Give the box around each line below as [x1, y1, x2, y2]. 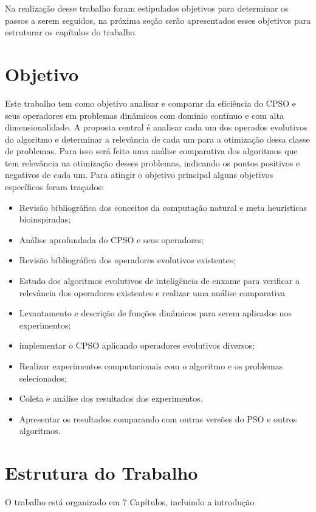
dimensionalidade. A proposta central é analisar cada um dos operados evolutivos [5, 121, 307, 133]
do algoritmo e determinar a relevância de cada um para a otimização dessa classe [5, 132, 310, 145]
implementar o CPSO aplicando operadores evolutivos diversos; [19, 339, 255, 352]
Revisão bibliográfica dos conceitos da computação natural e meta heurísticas [19, 201, 307, 213]
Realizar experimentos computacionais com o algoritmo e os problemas [19, 360, 283, 372]
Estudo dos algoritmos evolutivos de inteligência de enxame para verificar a [19, 274, 300, 287]
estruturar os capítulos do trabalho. [5, 26, 137, 38]
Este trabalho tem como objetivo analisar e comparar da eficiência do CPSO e [5, 96, 297, 109]
